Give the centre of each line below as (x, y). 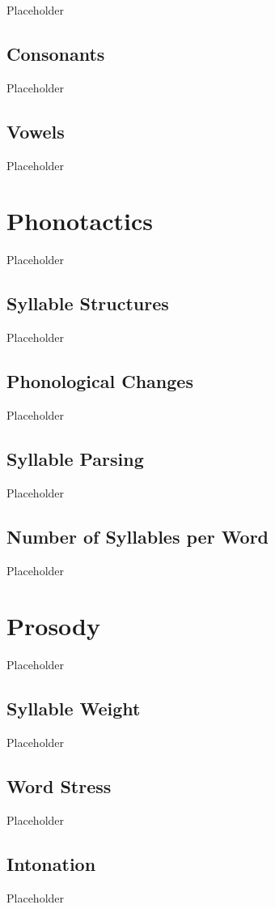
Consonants (56, 53)
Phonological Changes (100, 381)
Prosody (53, 626)
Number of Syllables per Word (138, 536)
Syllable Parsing (75, 458)
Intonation (51, 863)
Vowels (36, 131)
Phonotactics (80, 221)
